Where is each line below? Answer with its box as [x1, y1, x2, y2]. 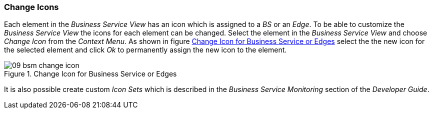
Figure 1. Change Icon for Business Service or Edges [4, 69, 177, 78]
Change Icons [4, 2, 59, 12]
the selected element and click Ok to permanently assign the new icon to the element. [4, 45, 287, 54]
